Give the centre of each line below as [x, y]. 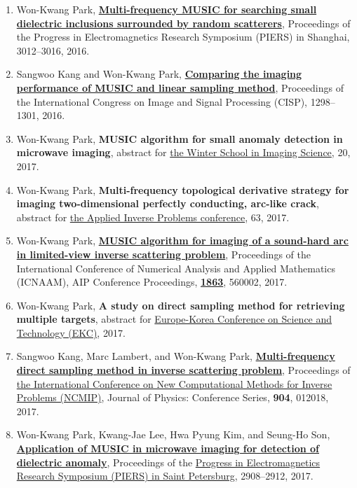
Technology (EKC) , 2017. [71, 332]
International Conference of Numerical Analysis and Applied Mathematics [176, 268]
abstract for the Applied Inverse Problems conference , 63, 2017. [153, 217]
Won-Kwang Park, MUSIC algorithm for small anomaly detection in [180, 138]
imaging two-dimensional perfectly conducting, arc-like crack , [168, 203]
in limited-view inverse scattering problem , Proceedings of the [163, 254]
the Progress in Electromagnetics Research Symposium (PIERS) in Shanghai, [183, 37]
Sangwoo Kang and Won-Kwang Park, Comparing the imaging [159, 74]
